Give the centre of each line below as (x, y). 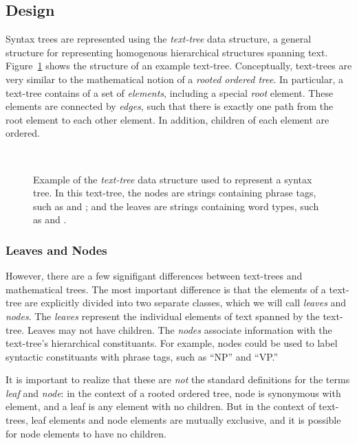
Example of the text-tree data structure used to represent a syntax (173, 179)
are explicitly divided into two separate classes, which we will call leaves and (186, 303)
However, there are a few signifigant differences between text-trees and (154, 276)
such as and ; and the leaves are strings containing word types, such (176, 206)
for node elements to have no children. (86, 433)
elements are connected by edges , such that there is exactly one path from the (170, 106)
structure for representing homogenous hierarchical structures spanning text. (167, 52)
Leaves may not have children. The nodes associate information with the (180, 329)
